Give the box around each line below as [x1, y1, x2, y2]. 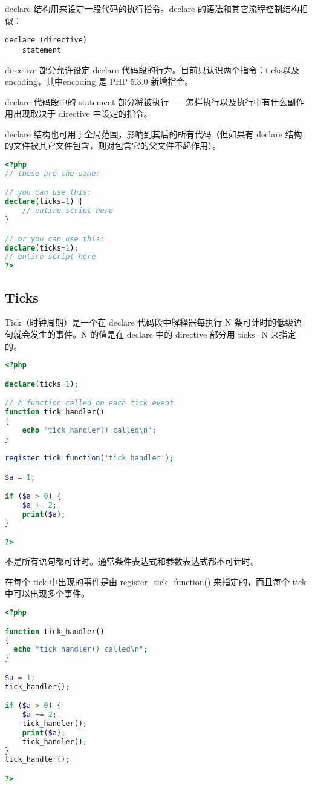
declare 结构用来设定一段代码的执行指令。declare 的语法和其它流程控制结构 [5, 2, 299, 15]
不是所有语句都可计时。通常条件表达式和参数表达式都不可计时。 [5, 555, 259, 568]
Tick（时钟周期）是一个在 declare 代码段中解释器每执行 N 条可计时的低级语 [5, 316, 302, 329]
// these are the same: [5, 169, 100, 178]
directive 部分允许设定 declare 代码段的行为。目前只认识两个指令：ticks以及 [5, 63, 300, 76]
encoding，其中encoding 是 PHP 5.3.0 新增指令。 [5, 75, 193, 88]
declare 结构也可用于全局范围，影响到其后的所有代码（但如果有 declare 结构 [5, 127, 302, 140]
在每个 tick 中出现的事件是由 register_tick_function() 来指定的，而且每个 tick [5, 575, 307, 588]
